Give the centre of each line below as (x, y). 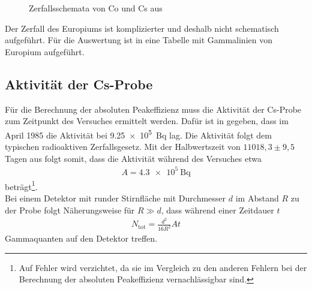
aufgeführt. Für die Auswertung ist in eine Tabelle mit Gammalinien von (139, 40)
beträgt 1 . (21, 185)
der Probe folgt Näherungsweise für (70, 210)
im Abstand (257, 198)
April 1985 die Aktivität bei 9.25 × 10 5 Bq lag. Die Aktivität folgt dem (138, 134)
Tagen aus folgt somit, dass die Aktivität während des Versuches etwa (133, 158)
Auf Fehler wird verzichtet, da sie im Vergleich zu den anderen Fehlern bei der (163, 267)
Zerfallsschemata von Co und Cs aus (96, 8)
